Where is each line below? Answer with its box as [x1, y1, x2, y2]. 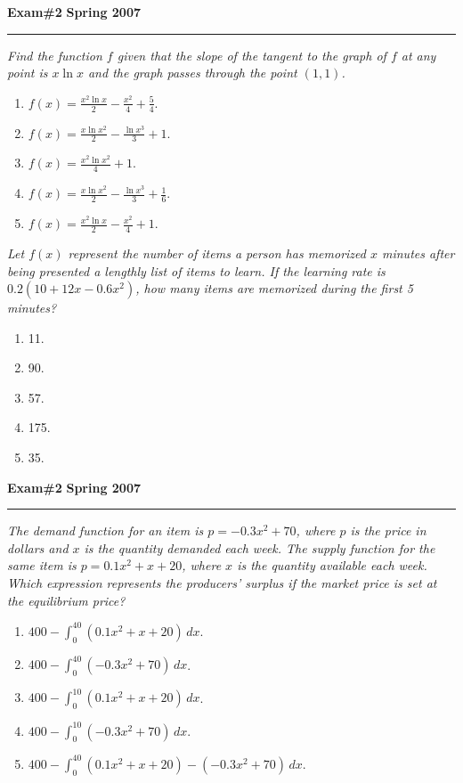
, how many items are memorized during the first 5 [135, 279, 413, 298]
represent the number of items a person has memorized [68, 243, 366, 262]
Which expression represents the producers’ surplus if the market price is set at [7, 574, 437, 592]
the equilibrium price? [7, 591, 126, 609]
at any [401, 45, 436, 64]
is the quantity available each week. [237, 556, 427, 575]
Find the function [7, 45, 102, 64]
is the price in [350, 521, 426, 540]
